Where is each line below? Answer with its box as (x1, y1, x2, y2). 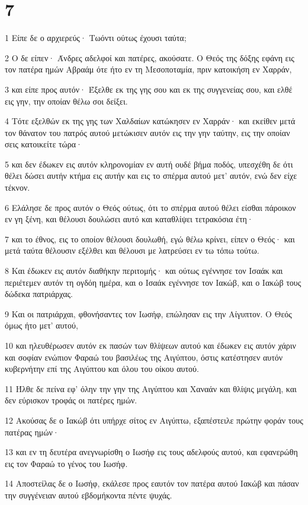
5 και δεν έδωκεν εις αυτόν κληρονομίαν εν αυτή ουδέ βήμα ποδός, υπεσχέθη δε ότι (5, 157, 293, 170)
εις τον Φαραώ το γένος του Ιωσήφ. (5, 457, 128, 469)
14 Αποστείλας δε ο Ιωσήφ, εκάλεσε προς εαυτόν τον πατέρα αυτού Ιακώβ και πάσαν (5, 477, 299, 490)
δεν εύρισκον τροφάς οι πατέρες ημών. (5, 394, 137, 406)
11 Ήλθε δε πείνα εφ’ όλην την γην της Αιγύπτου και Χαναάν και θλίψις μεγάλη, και (5, 382, 297, 394)
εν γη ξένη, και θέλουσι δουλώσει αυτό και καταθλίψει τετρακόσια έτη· (5, 213, 254, 225)
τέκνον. (5, 181, 30, 194)
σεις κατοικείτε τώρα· (5, 138, 82, 150)
